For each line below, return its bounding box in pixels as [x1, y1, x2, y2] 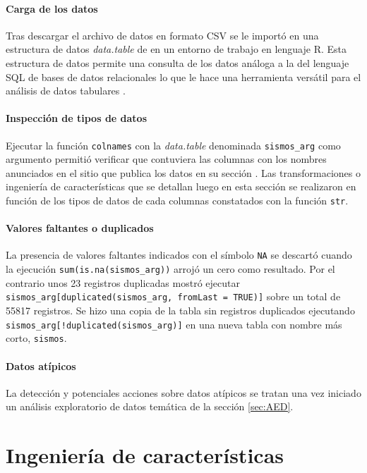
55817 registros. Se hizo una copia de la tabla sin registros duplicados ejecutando [6, 303, 355, 318]
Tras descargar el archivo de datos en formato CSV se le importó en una [6, 27, 319, 42]
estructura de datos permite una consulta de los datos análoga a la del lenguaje [6, 55, 349, 70]
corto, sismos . [6, 331, 67, 345]
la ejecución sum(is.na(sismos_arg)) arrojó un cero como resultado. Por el [6, 262, 335, 276]
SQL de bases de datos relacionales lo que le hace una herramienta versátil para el [6, 69, 361, 84]
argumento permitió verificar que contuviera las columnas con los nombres [6, 152, 327, 166]
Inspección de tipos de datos [6, 111, 148, 125]
